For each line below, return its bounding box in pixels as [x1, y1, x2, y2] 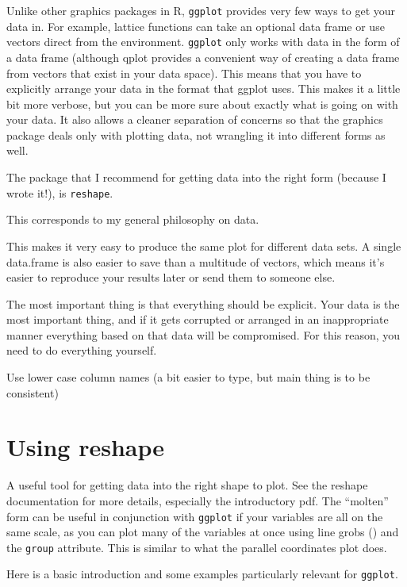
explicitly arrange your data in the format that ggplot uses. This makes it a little [6, 80, 401, 97]
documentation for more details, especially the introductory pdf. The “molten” [6, 492, 389, 508]
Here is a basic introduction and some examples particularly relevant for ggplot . [6, 566, 398, 582]
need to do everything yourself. [6, 342, 157, 359]
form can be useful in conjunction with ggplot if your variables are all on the [6, 508, 383, 524]
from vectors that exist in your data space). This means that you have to [6, 64, 362, 81]
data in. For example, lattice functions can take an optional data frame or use [6, 17, 385, 34]
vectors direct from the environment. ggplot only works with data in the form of [6, 33, 400, 50]
